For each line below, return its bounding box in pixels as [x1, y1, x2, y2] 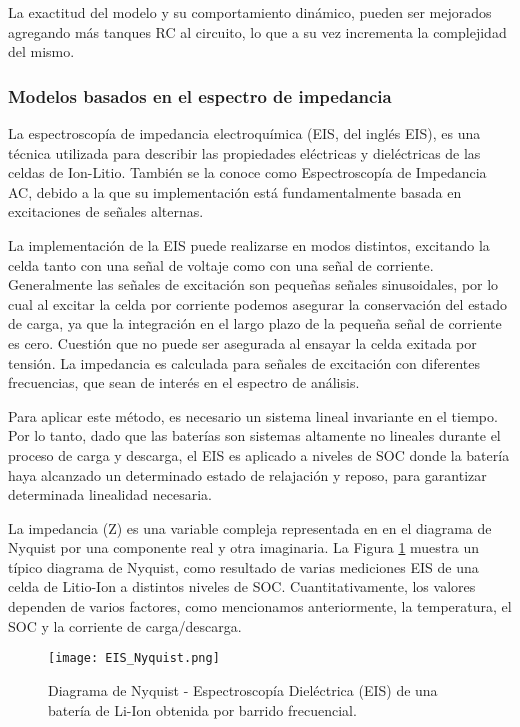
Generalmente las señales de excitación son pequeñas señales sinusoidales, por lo [8, 274, 499, 295]
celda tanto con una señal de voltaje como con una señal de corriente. [8, 254, 434, 275]
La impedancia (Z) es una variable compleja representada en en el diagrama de [8, 517, 492, 538]
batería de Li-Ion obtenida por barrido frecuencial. [48, 699, 357, 720]
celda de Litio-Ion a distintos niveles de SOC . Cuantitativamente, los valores [8, 576, 476, 597]
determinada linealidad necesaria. [8, 484, 212, 505]
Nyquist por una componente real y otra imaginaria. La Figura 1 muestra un [8, 537, 479, 558]
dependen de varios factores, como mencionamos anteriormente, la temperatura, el [8, 596, 512, 617]
